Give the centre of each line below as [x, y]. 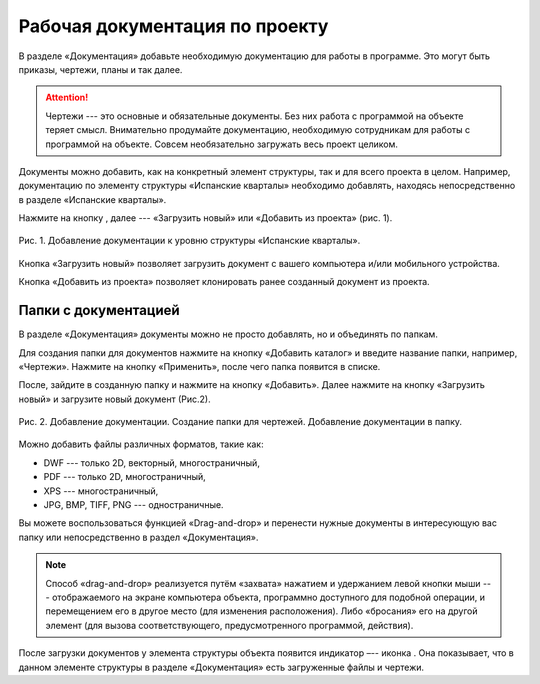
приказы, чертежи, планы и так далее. [100, 69]
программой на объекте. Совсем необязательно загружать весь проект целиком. [222, 144]
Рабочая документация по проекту [173, 26]
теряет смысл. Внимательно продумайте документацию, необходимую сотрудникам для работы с [257, 130]
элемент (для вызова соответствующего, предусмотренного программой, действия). [229, 625]
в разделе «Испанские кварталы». [92, 199]
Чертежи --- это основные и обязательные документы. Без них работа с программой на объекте [254, 116]
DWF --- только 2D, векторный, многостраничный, [151, 462]
